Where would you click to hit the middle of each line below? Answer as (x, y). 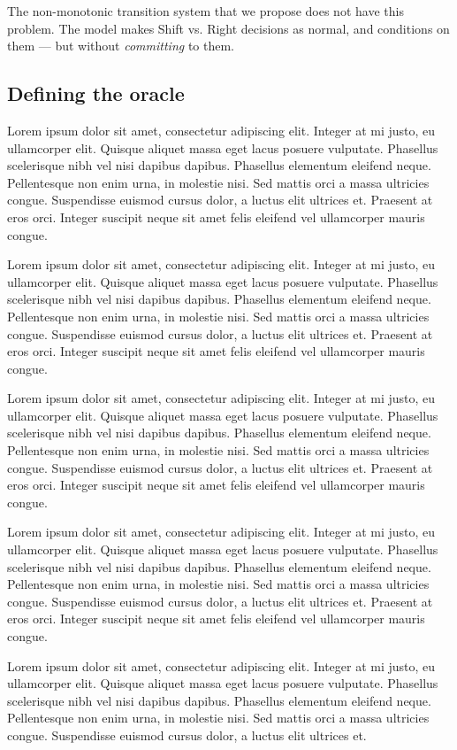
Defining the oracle (96, 93)
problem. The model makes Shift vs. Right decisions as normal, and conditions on (228, 28)
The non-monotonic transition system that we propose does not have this (206, 11)
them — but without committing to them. (121, 46)
